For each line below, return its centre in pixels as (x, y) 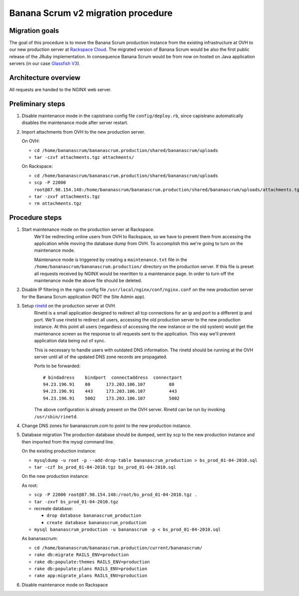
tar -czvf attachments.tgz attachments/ (84, 157)
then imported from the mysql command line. (68, 442)
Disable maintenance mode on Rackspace (65, 585)
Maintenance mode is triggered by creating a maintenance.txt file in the (111, 260)
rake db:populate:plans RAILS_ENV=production (91, 569)
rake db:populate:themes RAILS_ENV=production (92, 562)
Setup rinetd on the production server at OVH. (69, 306)
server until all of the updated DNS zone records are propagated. (101, 357)
